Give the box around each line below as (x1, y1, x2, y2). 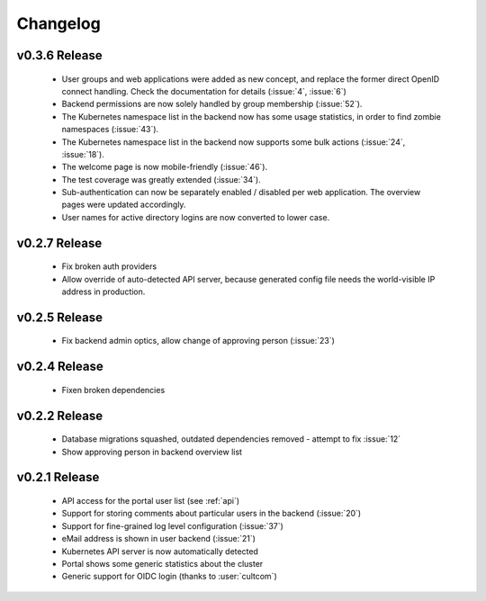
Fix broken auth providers (61, 261, 157, 272)
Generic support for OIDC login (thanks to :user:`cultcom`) (61, 571, 278, 582)
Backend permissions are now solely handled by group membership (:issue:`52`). (61, 99, 363, 110)
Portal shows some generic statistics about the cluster (61, 559, 264, 570)
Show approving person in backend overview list (61, 446, 243, 457)
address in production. (61, 286, 146, 297)
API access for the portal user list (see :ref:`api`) (61, 496, 240, 507)
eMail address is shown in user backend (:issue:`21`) (61, 534, 256, 544)
